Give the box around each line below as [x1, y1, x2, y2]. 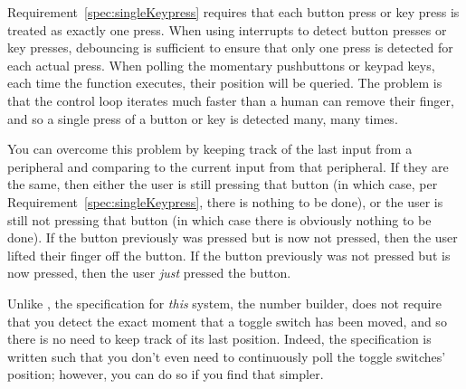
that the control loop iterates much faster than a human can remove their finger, [7, 90, 454, 109]
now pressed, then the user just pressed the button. [7, 263, 291, 282]
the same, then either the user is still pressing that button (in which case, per [7, 175, 438, 194]
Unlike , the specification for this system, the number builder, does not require [7, 293, 442, 312]
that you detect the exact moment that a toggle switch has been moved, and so [7, 311, 447, 330]
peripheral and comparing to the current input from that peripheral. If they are [7, 157, 449, 176]
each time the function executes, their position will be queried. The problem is [7, 73, 442, 92]
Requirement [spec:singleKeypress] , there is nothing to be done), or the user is [7, 192, 443, 211]
